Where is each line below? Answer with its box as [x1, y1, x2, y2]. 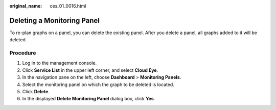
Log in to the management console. [22, 60, 97, 66]
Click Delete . [22, 89, 50, 94]
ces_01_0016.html [50, 3, 86, 9]
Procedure [9, 49, 36, 57]
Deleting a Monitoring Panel [9, 16, 100, 25]
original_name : [9, 3, 42, 9]
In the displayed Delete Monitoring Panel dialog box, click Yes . [22, 96, 155, 102]
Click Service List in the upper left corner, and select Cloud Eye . [22, 67, 158, 73]
